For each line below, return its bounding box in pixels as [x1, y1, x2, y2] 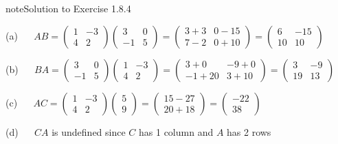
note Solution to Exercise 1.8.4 [5, 1, 131, 15]
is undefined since [52, 124, 126, 139]
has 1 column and [139, 124, 214, 139]
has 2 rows [227, 124, 271, 139]
